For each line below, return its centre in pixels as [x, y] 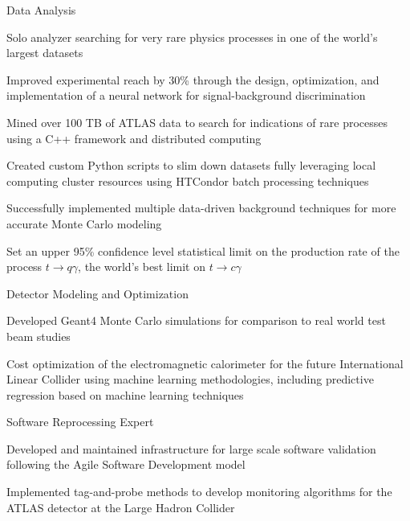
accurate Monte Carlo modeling [84, 223]
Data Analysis [41, 10]
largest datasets [45, 53]
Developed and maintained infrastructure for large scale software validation [191, 448]
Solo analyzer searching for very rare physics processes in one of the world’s [192, 37]
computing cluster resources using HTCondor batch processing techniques [188, 181]
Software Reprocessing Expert [80, 422]
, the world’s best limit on [142, 267]
